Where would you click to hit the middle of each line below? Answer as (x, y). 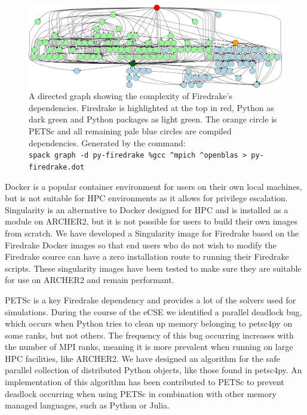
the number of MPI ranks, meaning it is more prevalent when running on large (149, 347)
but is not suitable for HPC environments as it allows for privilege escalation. (146, 198)
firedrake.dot (57, 167)
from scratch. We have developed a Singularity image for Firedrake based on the (152, 233)
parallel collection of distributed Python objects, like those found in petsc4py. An (153, 370)
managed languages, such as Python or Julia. (88, 405)
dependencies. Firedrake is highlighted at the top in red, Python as (151, 107)
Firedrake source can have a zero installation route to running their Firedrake (147, 256)
